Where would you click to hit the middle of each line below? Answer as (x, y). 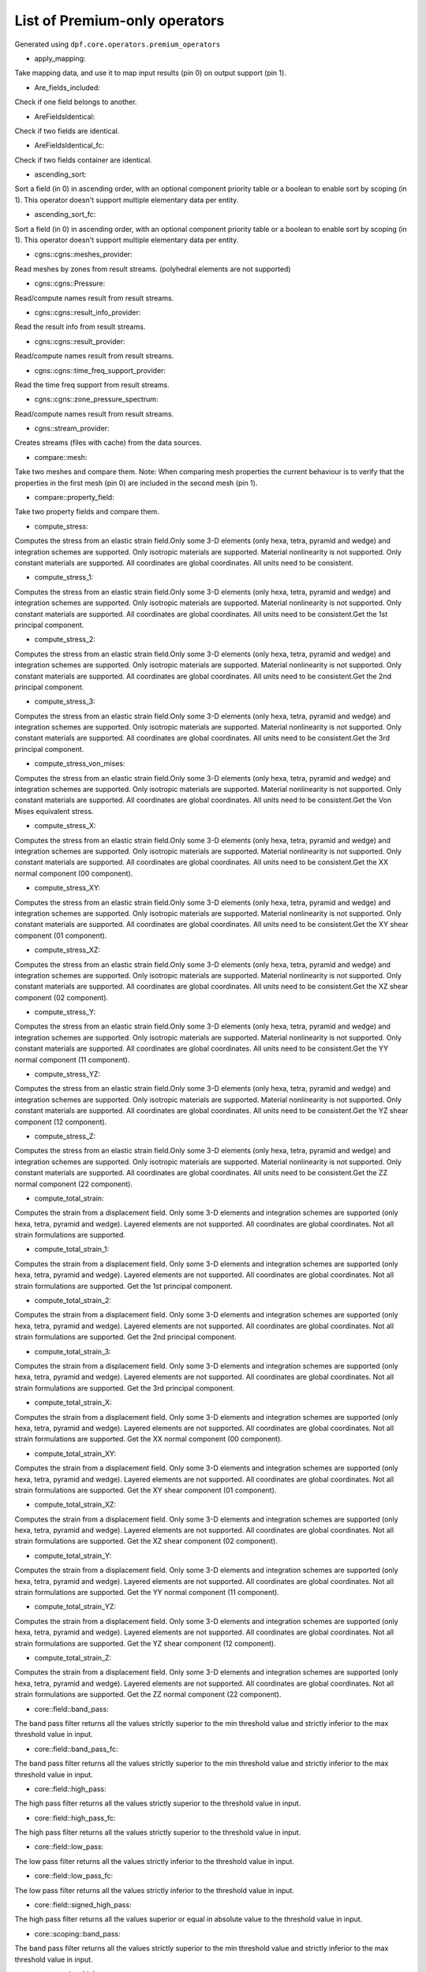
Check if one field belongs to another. (76, 102)
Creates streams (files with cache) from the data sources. (108, 443)
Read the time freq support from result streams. (92, 385)
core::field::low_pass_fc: (74, 1876)
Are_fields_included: (67, 88)
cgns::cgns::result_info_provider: (88, 312)
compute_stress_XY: (67, 888)
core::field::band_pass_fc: (76, 1749)
